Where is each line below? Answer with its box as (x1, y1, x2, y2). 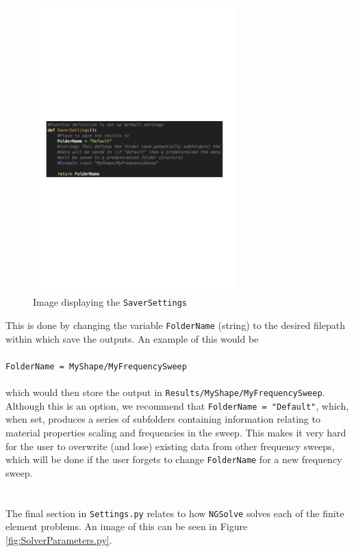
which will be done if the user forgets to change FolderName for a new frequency (5, 452, 342, 466)
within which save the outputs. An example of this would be (5, 331, 259, 345)
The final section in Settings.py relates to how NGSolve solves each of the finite (5, 505, 344, 520)
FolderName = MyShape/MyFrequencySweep (5, 361, 187, 371)
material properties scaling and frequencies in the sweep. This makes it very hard (5, 425, 346, 440)
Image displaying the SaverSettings (33, 295, 187, 309)
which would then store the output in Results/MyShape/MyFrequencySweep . (5, 385, 325, 399)
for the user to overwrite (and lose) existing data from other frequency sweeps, (5, 438, 335, 453)
